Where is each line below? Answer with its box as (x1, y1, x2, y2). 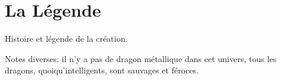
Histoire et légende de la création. (5, 32, 128, 45)
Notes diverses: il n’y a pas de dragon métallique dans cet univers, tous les (5, 52, 277, 64)
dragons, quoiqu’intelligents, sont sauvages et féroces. (5, 64, 199, 76)
